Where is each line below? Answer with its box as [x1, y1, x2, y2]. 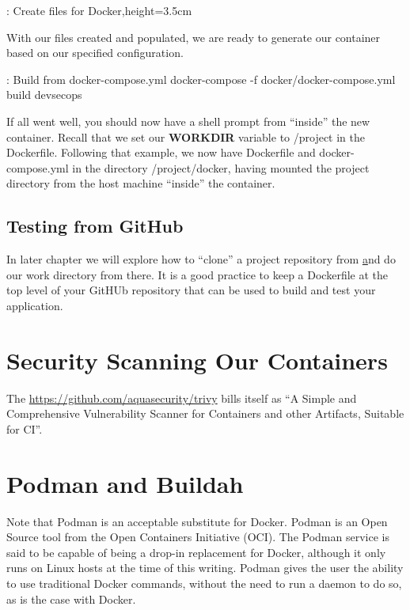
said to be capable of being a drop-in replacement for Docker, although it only [6, 544, 386, 560]
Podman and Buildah [6, 467, 244, 499]
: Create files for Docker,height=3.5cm [6, 2, 192, 18]
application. [6, 297, 63, 313]
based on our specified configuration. [6, 44, 184, 61]
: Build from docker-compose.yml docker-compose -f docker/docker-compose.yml [6, 70, 396, 87]
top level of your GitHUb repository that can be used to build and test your [6, 282, 376, 298]
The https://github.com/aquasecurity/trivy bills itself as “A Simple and [6, 389, 357, 406]
